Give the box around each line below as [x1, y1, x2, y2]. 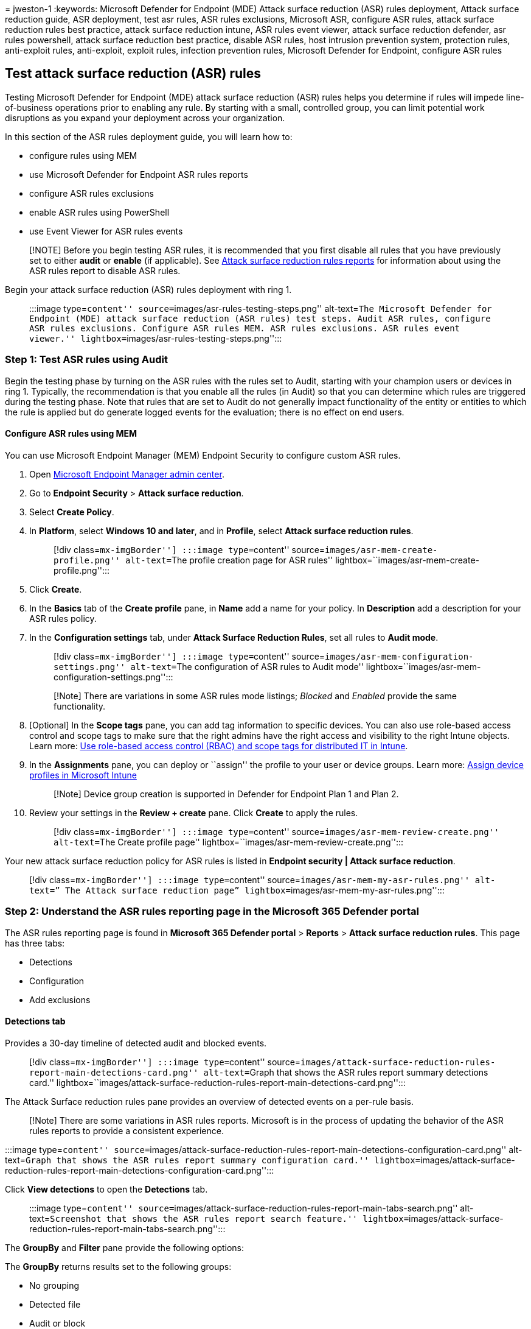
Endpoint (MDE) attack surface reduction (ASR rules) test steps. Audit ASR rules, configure [29, 313, 491, 323]
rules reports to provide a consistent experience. [29, 1125, 224, 1136]
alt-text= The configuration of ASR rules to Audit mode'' [130, 661, 364, 672]
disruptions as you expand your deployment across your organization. [5, 112, 285, 123]
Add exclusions [29, 994, 91, 1005]
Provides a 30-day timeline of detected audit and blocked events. [5, 1037, 267, 1048]
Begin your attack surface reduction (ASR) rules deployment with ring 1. [5, 284, 292, 295]
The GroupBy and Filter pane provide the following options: [5, 1242, 245, 1253]
